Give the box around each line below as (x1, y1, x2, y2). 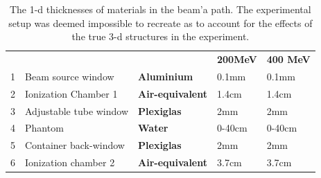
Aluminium (138, 69, 193, 83)
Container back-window (25, 138, 125, 152)
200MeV (217, 52, 257, 66)
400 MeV (266, 52, 311, 66)
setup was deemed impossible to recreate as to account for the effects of (8, 15, 313, 30)
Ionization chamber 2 (25, 155, 115, 170)
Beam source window (25, 69, 114, 83)
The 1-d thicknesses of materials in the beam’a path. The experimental (9, 2, 311, 16)
